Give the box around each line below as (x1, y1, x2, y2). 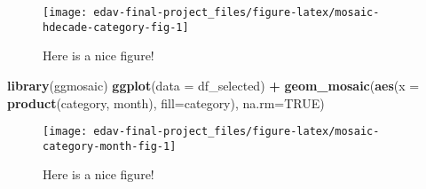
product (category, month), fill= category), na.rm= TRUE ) (7, 93, 325, 112)
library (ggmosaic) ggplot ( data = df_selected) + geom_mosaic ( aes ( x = (7, 75, 420, 94)
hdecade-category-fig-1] (43, 20, 189, 34)
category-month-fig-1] (43, 139, 177, 153)
